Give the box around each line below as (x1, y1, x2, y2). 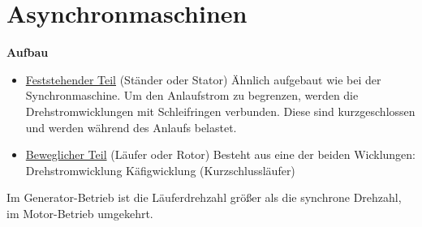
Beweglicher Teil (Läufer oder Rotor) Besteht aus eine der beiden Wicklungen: (25, 146, 416, 163)
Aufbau (6, 44, 49, 61)
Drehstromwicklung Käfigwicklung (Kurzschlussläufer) (25, 161, 295, 178)
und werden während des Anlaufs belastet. (25, 118, 237, 135)
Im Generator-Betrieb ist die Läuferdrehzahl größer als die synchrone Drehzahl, (6, 189, 402, 206)
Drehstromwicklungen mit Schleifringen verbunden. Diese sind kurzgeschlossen (25, 102, 416, 119)
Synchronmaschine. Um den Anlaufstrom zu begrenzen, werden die (25, 87, 359, 104)
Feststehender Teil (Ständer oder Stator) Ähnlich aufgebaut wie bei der (25, 71, 381, 88)
